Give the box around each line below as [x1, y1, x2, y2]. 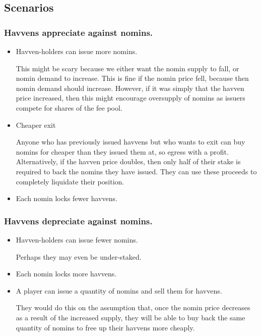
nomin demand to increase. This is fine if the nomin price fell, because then [16, 73, 249, 83]
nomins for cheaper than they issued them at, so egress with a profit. [16, 146, 229, 157]
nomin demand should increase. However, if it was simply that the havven [16, 82, 244, 93]
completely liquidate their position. [16, 176, 124, 186]
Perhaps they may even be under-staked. [16, 251, 142, 262]
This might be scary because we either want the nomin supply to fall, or [16, 63, 239, 73]
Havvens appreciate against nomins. [4, 26, 153, 38]
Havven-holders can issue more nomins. [16, 46, 138, 56]
